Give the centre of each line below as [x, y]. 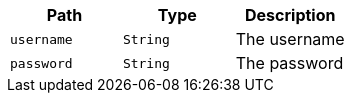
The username [290, 39]
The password [289, 63]
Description [290, 15]
